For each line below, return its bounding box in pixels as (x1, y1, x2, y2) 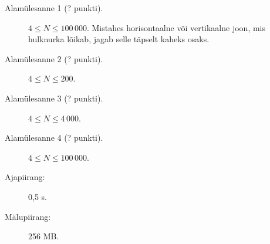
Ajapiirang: (5, 171, 45, 183)
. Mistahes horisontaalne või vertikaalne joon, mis (86, 21, 266, 33)
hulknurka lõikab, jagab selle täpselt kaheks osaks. (28, 33, 210, 45)
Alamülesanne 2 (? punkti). (5, 52, 103, 65)
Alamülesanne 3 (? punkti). (5, 91, 103, 104)
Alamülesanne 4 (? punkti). (5, 131, 103, 144)
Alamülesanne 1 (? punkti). (5, 2, 103, 13)
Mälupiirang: (5, 210, 51, 222)
